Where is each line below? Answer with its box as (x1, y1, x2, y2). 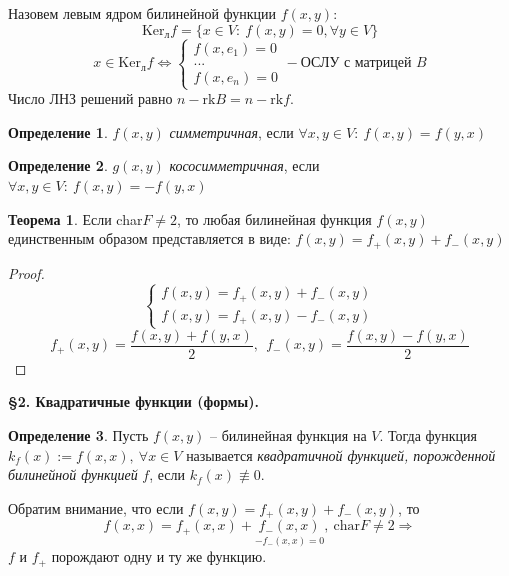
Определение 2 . (8, 155, 108, 176)
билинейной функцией (8, 464, 138, 485)
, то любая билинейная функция (177, 208, 372, 229)
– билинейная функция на (210, 424, 367, 445)
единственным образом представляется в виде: (8, 228, 291, 249)
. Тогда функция (379, 424, 478, 445)
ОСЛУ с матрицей (300, 56, 412, 71)
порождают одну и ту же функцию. (51, 546, 267, 567)
